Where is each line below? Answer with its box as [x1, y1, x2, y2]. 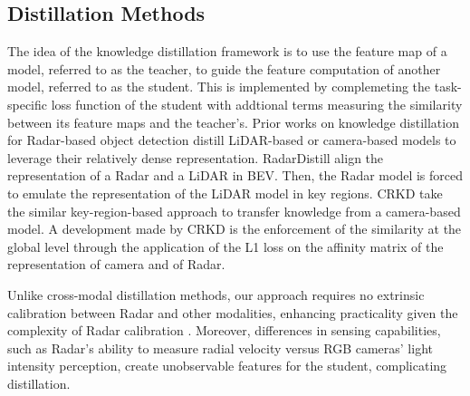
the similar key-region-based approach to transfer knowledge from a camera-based [7, 201, 461, 220]
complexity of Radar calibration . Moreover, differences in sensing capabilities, [7, 321, 441, 340]
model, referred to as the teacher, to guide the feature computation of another [7, 59, 441, 78]
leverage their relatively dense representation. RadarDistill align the [7, 148, 384, 167]
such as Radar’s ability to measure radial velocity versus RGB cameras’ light [7, 338, 433, 357]
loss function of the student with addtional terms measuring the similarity [51, 94, 463, 113]
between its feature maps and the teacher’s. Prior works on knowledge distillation [7, 112, 459, 131]
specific [7, 94, 48, 113]
